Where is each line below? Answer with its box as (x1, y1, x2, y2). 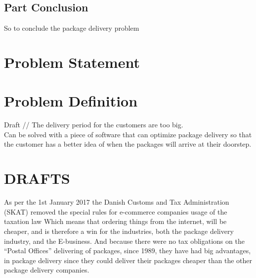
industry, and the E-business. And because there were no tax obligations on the (4, 235, 245, 246)
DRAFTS (4, 168, 70, 188)
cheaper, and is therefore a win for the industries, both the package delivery (4, 225, 234, 236)
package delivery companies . (4, 265, 89, 275)
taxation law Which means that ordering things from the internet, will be (4, 216, 227, 226)
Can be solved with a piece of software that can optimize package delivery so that (4, 129, 252, 139)
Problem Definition (4, 91, 138, 111)
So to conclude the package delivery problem (4, 23, 139, 33)
